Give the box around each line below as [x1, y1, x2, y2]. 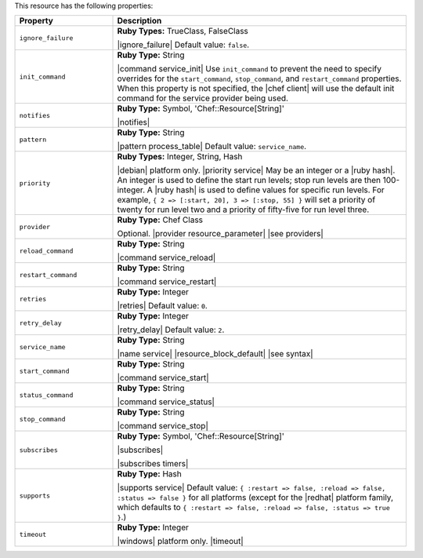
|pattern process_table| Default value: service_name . [117, 141, 307, 152]
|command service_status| [117, 396, 215, 407]
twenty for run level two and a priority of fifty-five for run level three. [117, 204, 370, 215]
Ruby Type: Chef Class [117, 214, 204, 225]
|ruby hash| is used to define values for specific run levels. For [154, 184, 385, 195]
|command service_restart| [117, 276, 217, 287]
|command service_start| [117, 373, 209, 384]
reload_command [19, 246, 74, 255]
